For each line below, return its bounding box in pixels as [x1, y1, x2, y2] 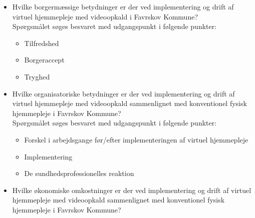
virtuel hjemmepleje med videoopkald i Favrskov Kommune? [12, 11, 198, 21]
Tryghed [24, 71, 50, 81]
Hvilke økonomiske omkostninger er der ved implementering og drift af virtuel [12, 184, 251, 195]
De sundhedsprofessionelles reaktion [24, 168, 134, 178]
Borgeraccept [24, 54, 65, 65]
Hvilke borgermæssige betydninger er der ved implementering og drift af [12, 1, 234, 11]
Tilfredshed [24, 37, 59, 48]
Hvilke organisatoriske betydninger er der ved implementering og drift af [12, 88, 235, 98]
